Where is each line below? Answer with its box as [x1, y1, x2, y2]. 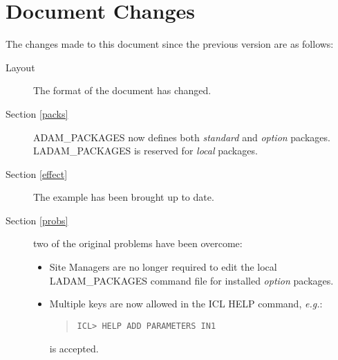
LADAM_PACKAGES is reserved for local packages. [33, 143, 258, 158]
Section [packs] [6, 106, 68, 120]
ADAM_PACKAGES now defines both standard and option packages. [33, 129, 330, 144]
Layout [6, 60, 35, 74]
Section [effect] [6, 166, 68, 181]
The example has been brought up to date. [33, 190, 214, 204]
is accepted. [49, 341, 99, 355]
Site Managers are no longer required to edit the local [49, 260, 277, 274]
